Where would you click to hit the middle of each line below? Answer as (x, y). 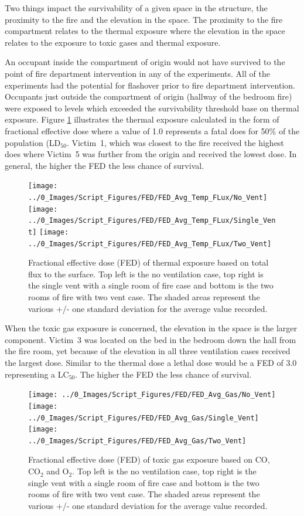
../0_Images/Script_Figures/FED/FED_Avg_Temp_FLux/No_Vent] (148, 197)
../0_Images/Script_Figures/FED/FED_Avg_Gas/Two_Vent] (137, 441)
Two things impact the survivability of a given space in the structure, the (136, 8)
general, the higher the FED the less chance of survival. (105, 165)
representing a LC (37, 374)
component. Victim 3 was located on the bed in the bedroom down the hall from (151, 339)
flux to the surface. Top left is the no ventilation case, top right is (146, 274)
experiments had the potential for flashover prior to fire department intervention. (150, 85)
